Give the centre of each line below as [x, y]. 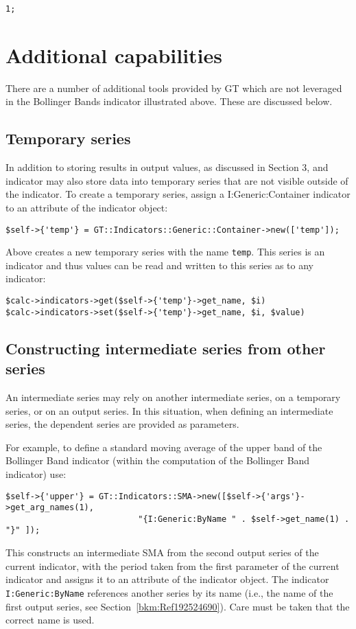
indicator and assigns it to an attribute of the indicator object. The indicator [167, 579]
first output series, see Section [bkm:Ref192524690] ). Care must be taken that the [178, 606]
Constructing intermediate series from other [166, 348]
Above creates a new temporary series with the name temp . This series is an [165, 252]
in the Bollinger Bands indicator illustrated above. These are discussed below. [169, 101]
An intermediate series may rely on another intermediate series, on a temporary [173, 397]
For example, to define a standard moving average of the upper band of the [164, 447]
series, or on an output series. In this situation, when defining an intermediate [169, 410]
